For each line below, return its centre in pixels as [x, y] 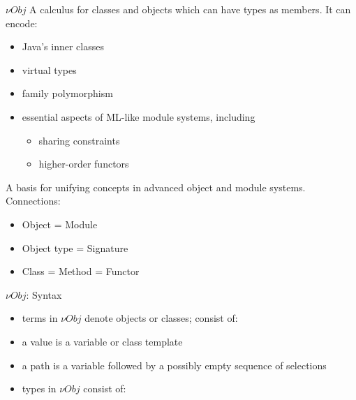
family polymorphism [67, 93]
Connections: [33, 201]
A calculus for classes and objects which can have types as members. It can [190, 9]
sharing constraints [79, 140]
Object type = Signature [75, 247]
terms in [40, 318]
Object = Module [60, 224]
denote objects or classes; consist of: [161, 318]
